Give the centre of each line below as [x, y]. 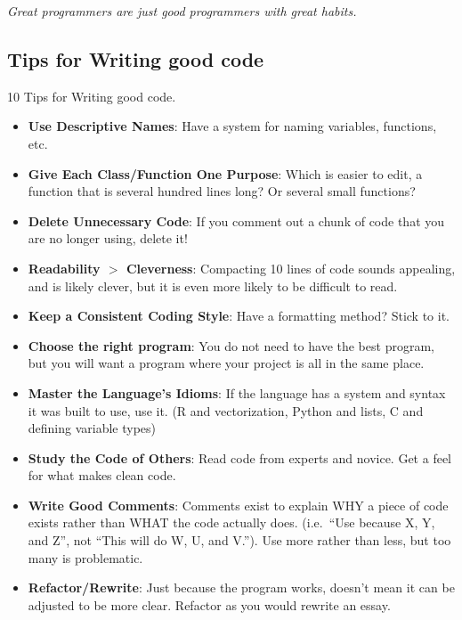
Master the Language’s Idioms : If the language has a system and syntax [237, 392]
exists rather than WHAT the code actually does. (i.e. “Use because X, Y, [231, 522]
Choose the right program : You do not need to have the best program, [231, 345]
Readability [64, 268]
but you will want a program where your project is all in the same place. [226, 363]
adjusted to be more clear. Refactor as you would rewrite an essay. [209, 604]
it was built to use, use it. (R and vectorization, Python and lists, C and [226, 410]
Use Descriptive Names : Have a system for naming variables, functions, [232, 126]
